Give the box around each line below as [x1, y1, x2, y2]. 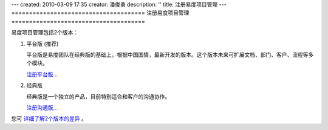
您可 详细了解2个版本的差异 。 [11, 115, 87, 122]
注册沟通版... [26, 103, 58, 111]
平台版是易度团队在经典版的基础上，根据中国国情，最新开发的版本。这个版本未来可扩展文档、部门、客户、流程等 [26, 51, 309, 58]
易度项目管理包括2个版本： [11, 29, 79, 36]
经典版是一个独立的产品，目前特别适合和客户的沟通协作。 [26, 93, 170, 100]
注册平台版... [26, 70, 58, 78]
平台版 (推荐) [26, 40, 59, 47]
